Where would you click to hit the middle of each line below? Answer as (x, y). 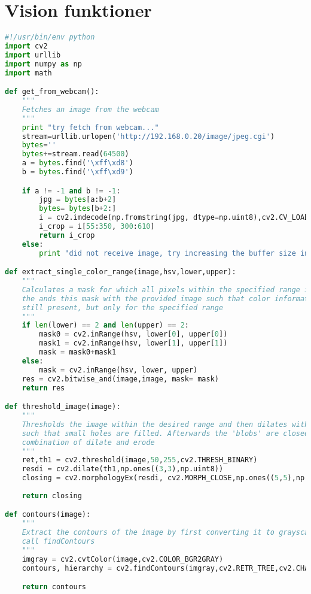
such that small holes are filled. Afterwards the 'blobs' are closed (165, 433)
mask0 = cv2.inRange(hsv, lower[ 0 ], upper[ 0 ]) (133, 334)
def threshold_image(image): (63, 407)
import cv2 (26, 46)
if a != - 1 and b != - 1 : (71, 191)
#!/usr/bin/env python (50, 37)
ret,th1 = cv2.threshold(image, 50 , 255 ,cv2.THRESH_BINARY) (140, 460)
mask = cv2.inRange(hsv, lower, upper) (118, 370)
